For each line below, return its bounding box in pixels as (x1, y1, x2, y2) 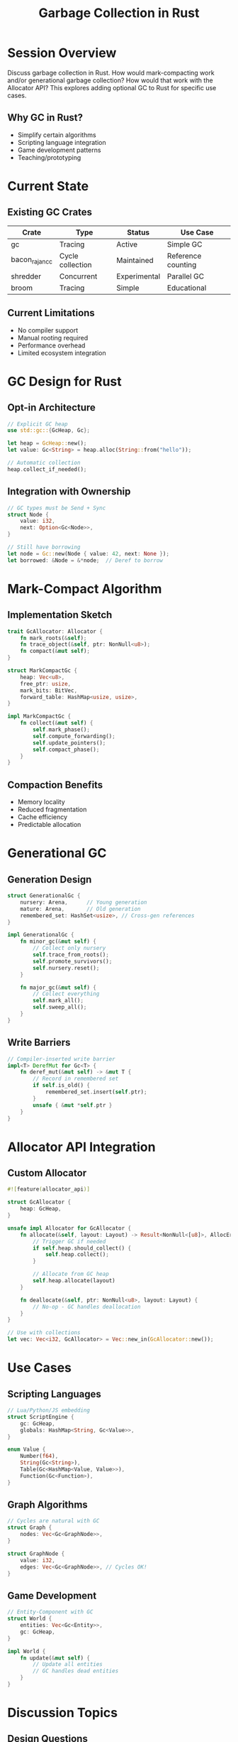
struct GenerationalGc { (7, 892, 81, 899)
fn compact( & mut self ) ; (20, 648, 91, 655)
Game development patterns (17, 146, 101, 154)
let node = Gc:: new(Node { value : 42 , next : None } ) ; (7, 550, 170, 557)
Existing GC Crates (7, 206, 93, 218)
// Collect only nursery (33, 945, 106, 952)
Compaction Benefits (7, 779, 103, 791)
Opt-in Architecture (7, 401, 96, 413)
